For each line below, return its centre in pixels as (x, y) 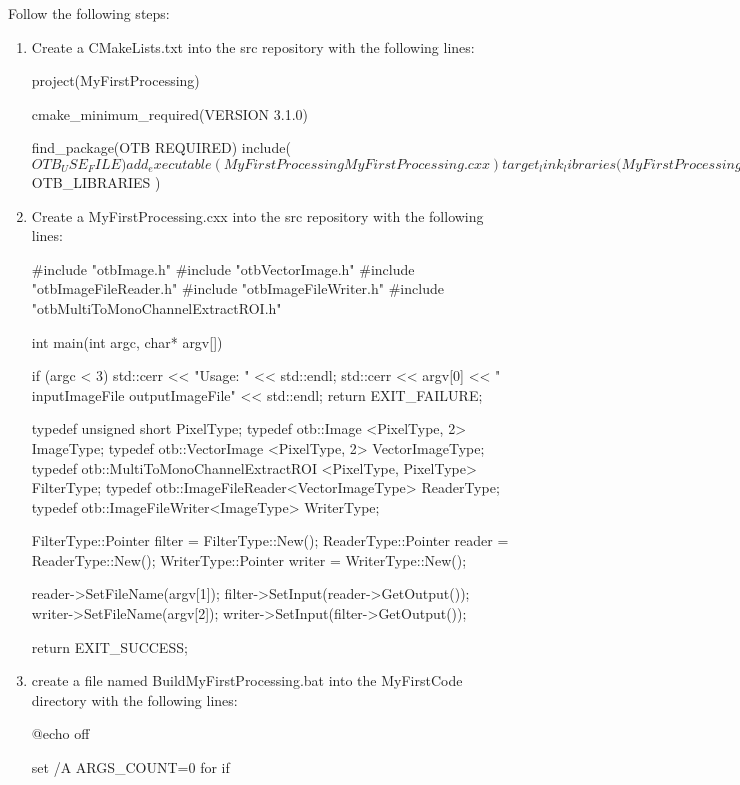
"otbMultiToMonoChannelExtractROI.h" (156, 307)
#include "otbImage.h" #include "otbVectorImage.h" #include (223, 268)
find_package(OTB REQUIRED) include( (161, 147)
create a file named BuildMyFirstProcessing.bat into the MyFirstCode (247, 680)
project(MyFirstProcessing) (115, 80)
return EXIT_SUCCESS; (109, 646)
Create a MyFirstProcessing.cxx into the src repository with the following (257, 215)
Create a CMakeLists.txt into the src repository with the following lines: (253, 46)
